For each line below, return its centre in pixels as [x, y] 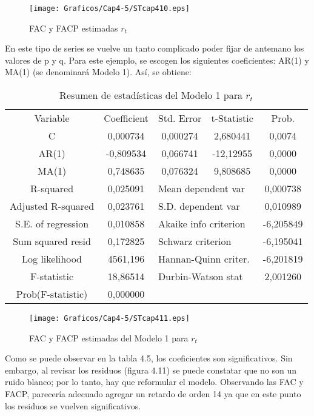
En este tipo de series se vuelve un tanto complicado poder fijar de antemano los [155, 48]
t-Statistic [232, 118]
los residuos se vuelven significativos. [73, 405]
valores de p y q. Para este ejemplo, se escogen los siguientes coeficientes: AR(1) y [157, 60]
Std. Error [180, 118]
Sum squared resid [52, 241]
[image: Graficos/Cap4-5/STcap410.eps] [109, 8]
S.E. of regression [52, 224]
